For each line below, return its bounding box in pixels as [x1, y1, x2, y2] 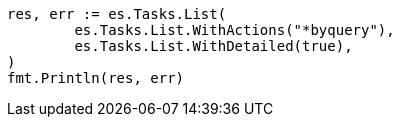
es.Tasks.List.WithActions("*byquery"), [74, 22, 395, 38]
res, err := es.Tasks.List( [7, 6, 227, 22]
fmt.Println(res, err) [7, 70, 185, 86]
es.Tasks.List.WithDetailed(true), [74, 38, 353, 54]
